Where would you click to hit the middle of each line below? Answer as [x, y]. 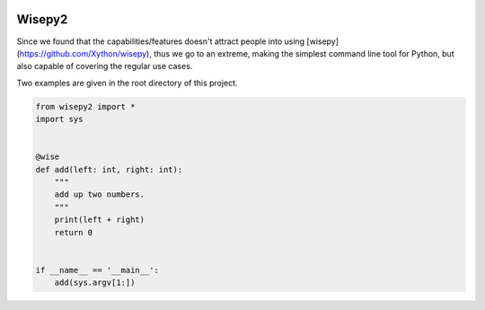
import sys [59, 120]
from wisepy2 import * [85, 106]
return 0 [74, 232]
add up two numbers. [100, 195]
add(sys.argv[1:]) [95, 283]
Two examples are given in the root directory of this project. [127, 83]
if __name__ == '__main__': [97, 270]
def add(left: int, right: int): [109, 169]
